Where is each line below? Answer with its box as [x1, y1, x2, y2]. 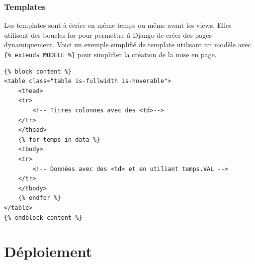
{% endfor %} [18, 194, 61, 202]
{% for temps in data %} [18, 136, 100, 143]
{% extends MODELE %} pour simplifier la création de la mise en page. [4, 49, 217, 59]
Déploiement [4, 241, 92, 262]
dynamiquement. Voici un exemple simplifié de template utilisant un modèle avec [4, 39, 251, 50]
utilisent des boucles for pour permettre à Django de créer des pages [4, 29, 212, 40]
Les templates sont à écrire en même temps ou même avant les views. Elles [4, 20, 232, 30]
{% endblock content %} [4, 214, 83, 221]
